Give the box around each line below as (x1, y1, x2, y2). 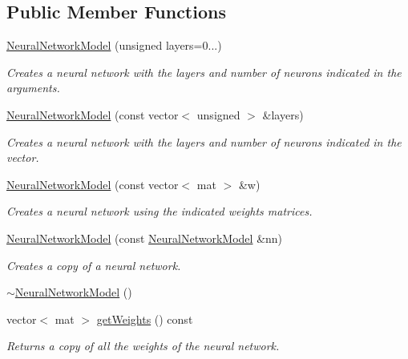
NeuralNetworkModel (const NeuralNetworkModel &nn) (6, 229, 283, 246)
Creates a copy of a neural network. (6, 256, 181, 273)
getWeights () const (96, 310, 193, 327)
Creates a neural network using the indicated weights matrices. (6, 203, 313, 220)
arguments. (6, 79, 60, 96)
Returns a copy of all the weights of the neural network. (6, 337, 280, 354)
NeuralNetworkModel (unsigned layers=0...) (6, 37, 222, 54)
